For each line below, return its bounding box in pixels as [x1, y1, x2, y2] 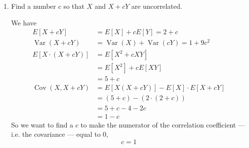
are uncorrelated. [131, 1, 182, 11]
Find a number [11, 1, 56, 11]
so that [63, 1, 85, 11]
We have [11, 17, 37, 27]
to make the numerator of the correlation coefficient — [80, 119, 245, 129]
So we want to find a [11, 119, 74, 129]
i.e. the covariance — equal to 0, [11, 129, 108, 139]
